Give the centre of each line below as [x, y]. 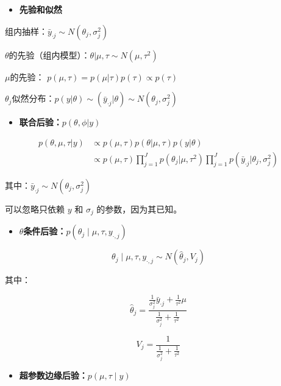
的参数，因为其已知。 [139, 209]
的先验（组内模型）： [49, 54]
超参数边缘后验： [53, 375]
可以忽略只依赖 [35, 209]
